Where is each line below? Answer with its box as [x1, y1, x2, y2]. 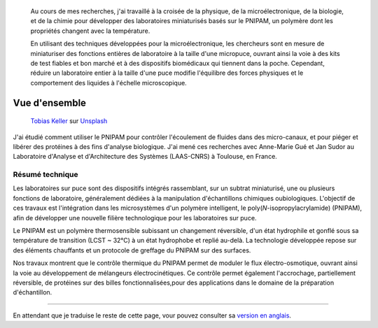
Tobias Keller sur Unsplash [30, 117, 108, 125]
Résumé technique [13, 170, 78, 180]
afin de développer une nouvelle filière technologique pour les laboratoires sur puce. [13, 213, 257, 222]
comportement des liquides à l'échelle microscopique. [30, 78, 187, 87]
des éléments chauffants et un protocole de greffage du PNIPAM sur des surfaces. [13, 245, 251, 255]
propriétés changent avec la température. [30, 27, 150, 35]
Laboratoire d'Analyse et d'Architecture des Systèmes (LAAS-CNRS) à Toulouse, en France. [13, 152, 278, 161]
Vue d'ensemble [13, 97, 87, 108]
